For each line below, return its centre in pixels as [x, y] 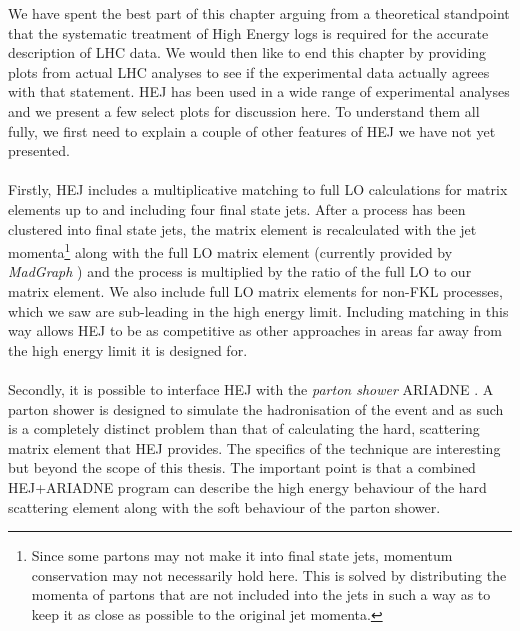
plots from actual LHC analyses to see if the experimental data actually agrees [249, 71]
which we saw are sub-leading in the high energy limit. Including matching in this [258, 310]
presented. [39, 150]
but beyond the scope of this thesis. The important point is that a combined [242, 467]
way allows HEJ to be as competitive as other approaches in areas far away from [255, 330]
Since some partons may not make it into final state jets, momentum [242, 555]
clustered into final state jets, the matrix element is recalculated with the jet [242, 228]
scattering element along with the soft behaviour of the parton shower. [224, 506]
